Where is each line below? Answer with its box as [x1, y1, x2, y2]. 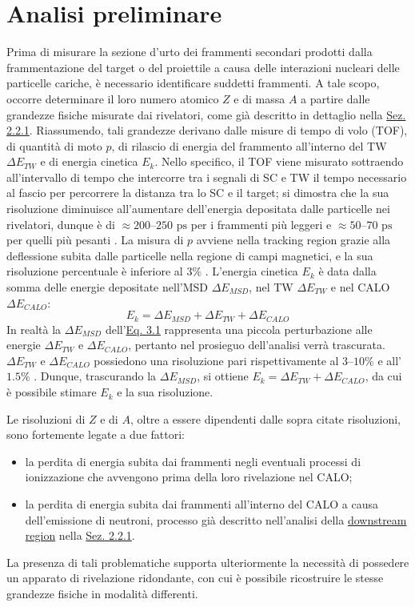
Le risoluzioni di [6, 410, 86, 427]
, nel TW [249, 279, 293, 295]
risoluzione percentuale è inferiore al [6, 263, 183, 279]
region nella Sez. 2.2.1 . [25, 527, 135, 544]
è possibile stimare [6, 384, 97, 400]
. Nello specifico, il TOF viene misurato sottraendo [154, 153, 404, 170]
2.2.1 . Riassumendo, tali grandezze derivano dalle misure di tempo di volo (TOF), [6, 122, 408, 139]
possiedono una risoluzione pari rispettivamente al [94, 352, 339, 368]
